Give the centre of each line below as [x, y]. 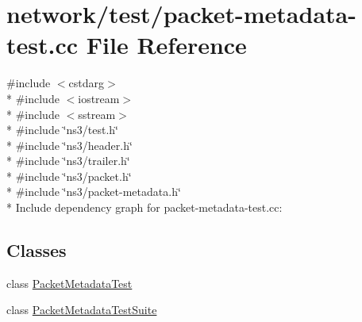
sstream [97, 114]
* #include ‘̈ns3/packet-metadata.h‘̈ [94, 192]
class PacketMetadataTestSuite [82, 310]
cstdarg [87, 83]
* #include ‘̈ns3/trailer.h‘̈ [68, 161]
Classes [37, 250]
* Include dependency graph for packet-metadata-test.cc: [144, 207]
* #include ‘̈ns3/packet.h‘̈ [69, 176]
